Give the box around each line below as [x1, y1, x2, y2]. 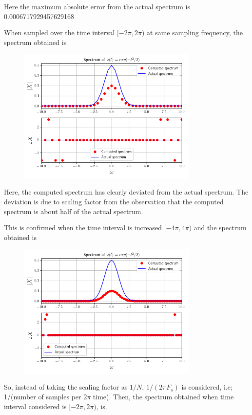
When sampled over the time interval [4, 27, 115, 38]
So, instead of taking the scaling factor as [4, 382, 128, 392]
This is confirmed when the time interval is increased [4, 222, 162, 233]
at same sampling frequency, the [147, 27, 243, 38]
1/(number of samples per [4, 391, 81, 401]
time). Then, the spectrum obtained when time [93, 391, 234, 401]
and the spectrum [194, 222, 247, 233]
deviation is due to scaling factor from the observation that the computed [4, 196, 224, 206]
